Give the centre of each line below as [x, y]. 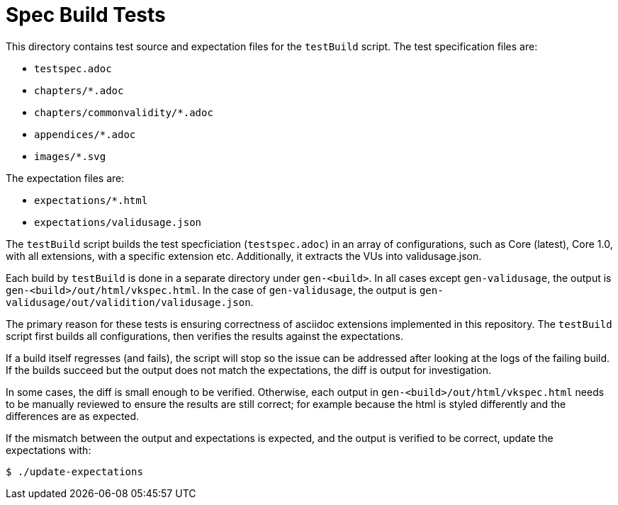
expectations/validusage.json [118, 222]
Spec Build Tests [86, 15]
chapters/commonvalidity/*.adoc [124, 112]
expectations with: [49, 450]
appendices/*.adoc [85, 134]
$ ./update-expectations [74, 471]
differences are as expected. [73, 416]
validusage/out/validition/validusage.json [128, 302]
